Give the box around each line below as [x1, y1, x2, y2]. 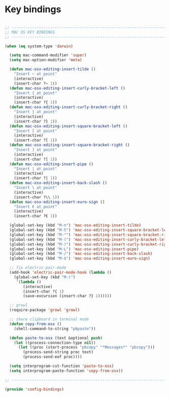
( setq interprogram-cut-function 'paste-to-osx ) [9, 363, 114, 369]
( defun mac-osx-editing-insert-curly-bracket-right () [9, 104, 128, 110]
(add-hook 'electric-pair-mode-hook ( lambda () [9, 270, 112, 275]
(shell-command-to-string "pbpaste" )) [14, 326, 96, 331]
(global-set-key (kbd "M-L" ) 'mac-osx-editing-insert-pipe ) [9, 246, 139, 252]
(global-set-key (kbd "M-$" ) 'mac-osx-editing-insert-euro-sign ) [9, 256, 151, 261]
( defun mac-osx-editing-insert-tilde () [9, 67, 96, 72]
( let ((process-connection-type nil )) [14, 340, 96, 345]
